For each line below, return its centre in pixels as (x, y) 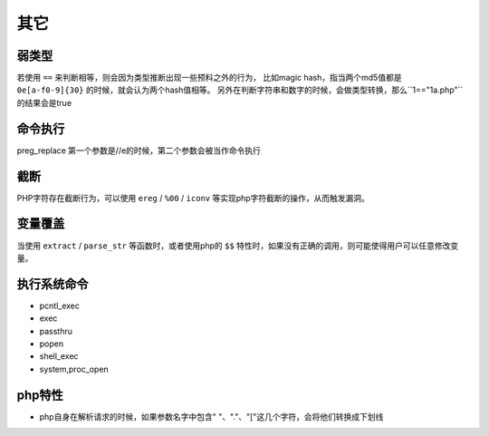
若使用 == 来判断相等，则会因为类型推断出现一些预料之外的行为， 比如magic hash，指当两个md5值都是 (209, 78)
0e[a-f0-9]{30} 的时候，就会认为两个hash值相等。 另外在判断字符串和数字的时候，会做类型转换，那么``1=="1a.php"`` (240, 90)
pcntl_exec (60, 305)
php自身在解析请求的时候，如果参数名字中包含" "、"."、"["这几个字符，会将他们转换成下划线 (211, 416)
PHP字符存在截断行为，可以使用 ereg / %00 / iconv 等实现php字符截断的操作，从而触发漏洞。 (193, 198)
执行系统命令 (53, 284)
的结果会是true (44, 102)
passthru (56, 331)
